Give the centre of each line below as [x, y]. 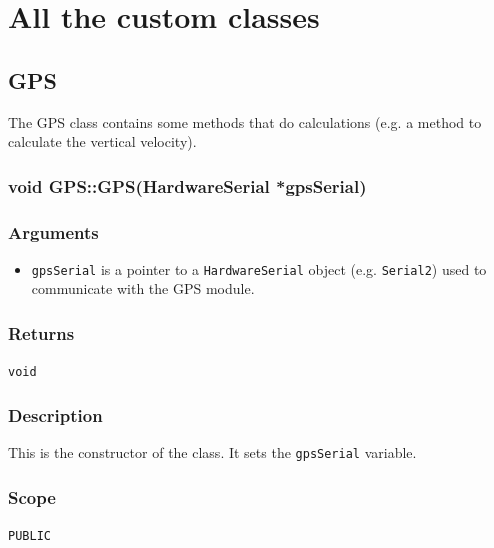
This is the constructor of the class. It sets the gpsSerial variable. [212, 452]
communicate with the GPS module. [143, 288]
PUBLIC [29, 536]
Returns [41, 333]
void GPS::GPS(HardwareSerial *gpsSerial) [187, 185]
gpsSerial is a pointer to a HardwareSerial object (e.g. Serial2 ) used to [259, 268]
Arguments [53, 231]
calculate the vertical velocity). [102, 141]
